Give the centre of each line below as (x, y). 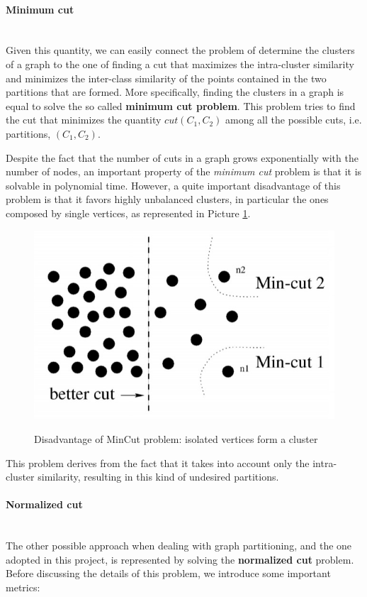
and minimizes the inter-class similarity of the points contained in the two (166, 78)
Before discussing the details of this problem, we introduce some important (168, 573)
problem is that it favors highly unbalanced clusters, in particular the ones (167, 199)
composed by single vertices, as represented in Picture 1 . (128, 213)
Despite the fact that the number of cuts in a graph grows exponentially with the (182, 157)
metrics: (23, 587)
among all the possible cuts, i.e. (293, 120)
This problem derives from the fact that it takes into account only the (158, 462)
